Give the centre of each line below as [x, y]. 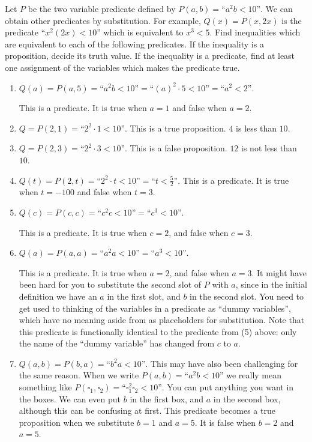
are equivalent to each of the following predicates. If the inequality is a [134, 44]
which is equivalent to [143, 32]
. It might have [279, 272]
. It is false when [225, 422]
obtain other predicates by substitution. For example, [103, 20]
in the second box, [247, 398]
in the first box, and [167, 398]
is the [292, 20]
